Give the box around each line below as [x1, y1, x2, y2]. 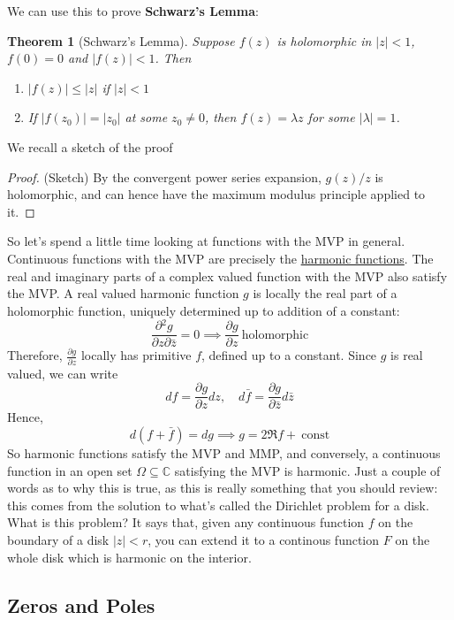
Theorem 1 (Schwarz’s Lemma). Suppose [7, 31, 235, 50]
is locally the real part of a [253, 284, 397, 302]
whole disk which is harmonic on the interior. [7, 547, 252, 566]
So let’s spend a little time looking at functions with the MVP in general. [7, 232, 405, 250]
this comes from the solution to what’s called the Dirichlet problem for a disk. [7, 495, 429, 514]
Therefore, [7, 346, 63, 364]
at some [125, 108, 168, 126]
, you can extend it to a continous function [148, 530, 380, 548]
